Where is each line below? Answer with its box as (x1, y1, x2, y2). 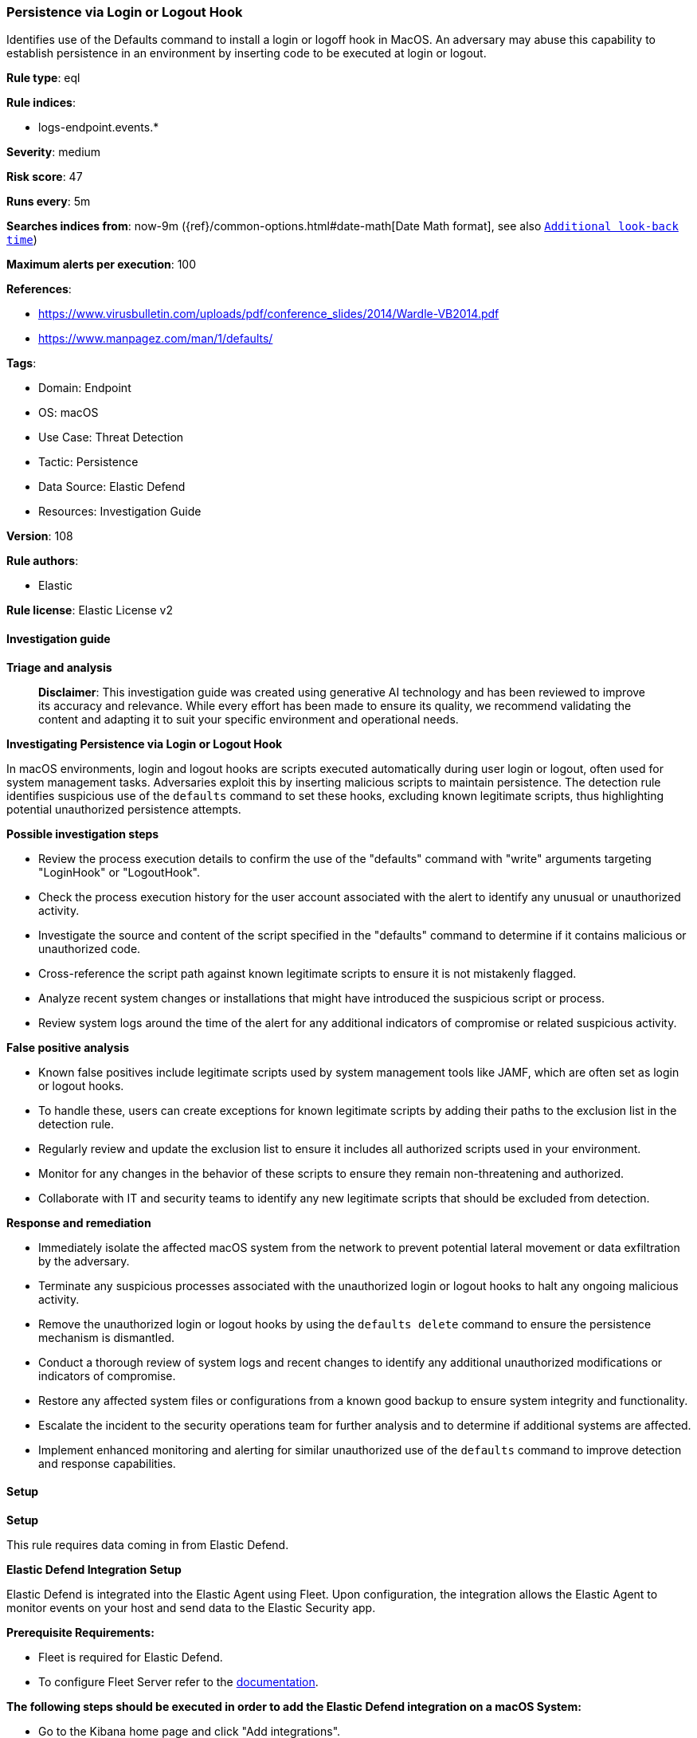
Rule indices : (6, 96, 76, 110)
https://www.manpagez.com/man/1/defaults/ (38, 332, 273, 346)
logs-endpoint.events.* (38, 120, 159, 135)
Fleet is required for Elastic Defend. (38, 1650, 223, 1664)
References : (6, 282, 72, 296)
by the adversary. (38, 1253, 130, 1268)
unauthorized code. (38, 941, 141, 955)
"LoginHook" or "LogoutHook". (38, 865, 200, 879)
